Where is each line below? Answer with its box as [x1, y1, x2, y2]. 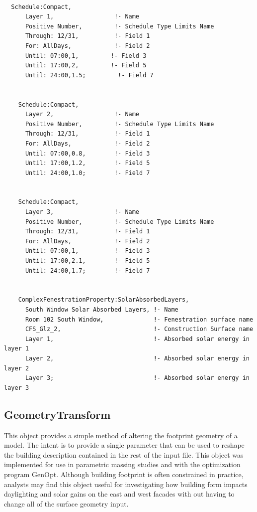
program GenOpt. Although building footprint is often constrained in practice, [4, 469, 244, 479]
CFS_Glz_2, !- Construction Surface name [25, 326, 254, 333]
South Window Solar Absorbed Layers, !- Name [25, 306, 178, 313]
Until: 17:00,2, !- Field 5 [25, 62, 147, 69]
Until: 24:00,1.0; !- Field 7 [25, 169, 150, 176]
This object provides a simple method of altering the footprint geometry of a [4, 430, 238, 440]
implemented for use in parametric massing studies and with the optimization [4, 459, 241, 470]
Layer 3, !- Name [25, 208, 140, 216]
